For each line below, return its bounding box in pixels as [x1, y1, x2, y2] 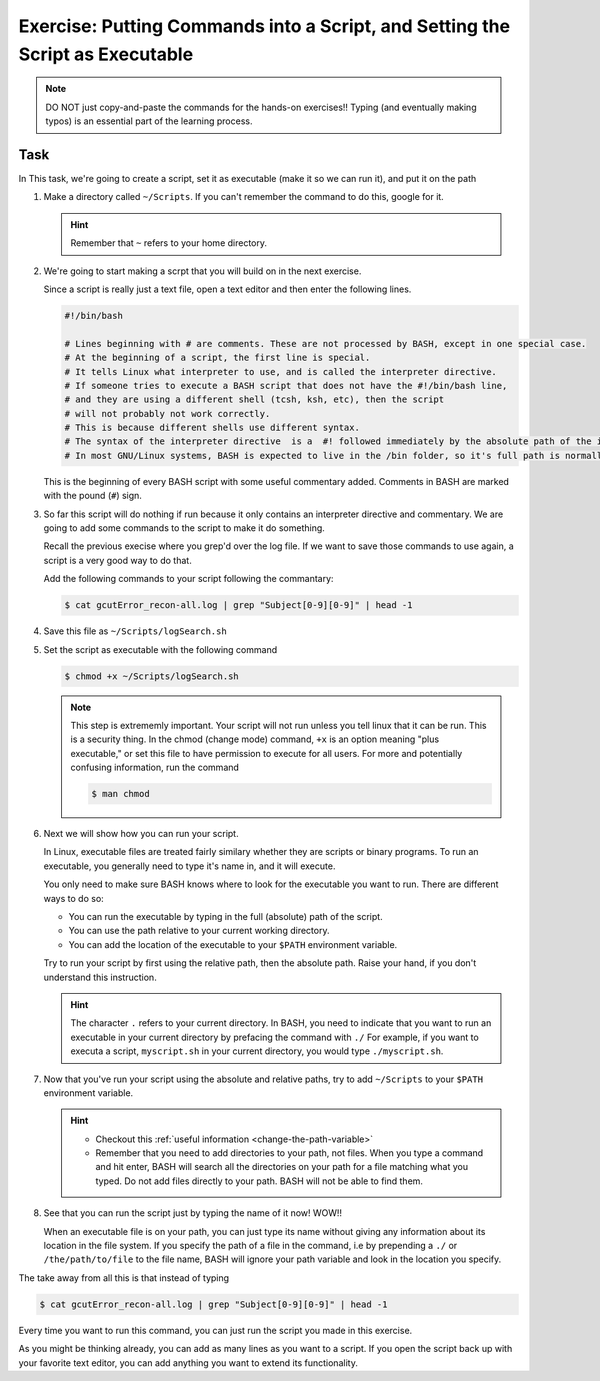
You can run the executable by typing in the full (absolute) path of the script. [68, 911, 384, 923]
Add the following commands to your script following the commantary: [43, 573, 334, 585]
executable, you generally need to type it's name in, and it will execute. [43, 860, 336, 872]
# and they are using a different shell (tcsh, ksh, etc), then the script [64, 394, 445, 405]
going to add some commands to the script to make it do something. [43, 522, 325, 534]
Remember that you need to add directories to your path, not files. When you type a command [95, 1147, 484, 1159]
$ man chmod [91, 788, 150, 800]
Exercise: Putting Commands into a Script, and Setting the [18, 15, 510, 37]
